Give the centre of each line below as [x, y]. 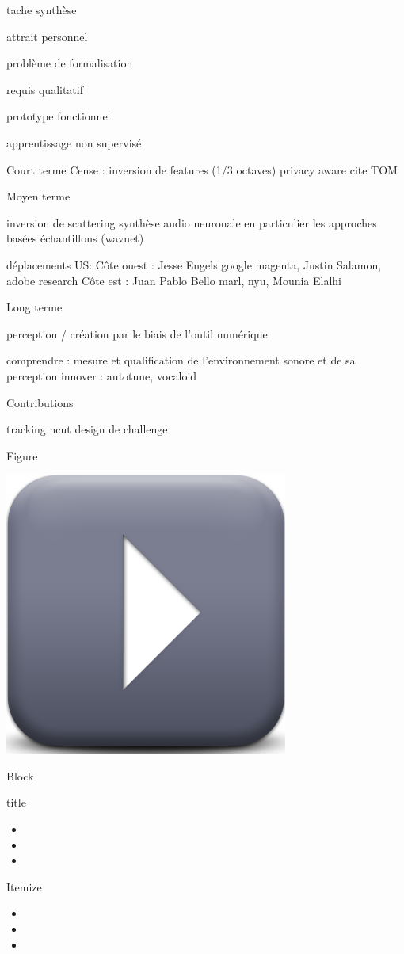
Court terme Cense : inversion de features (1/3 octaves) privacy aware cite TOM [202, 169]
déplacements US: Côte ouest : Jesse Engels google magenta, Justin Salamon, [194, 264]
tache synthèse [42, 10]
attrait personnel [47, 36]
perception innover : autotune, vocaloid [102, 375]
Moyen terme [38, 196]
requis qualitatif [45, 89]
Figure [22, 455]
